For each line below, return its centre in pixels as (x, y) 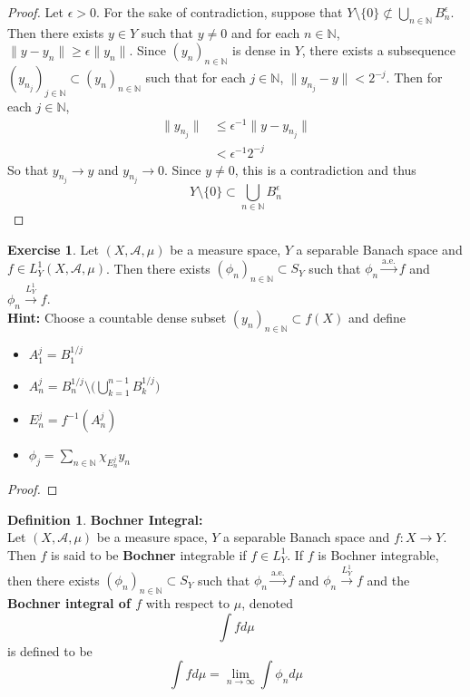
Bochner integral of (69, 603)
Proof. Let (35, 12)
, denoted (267, 603)
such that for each (196, 77)
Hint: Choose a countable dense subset (117, 317)
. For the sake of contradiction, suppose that (219, 12)
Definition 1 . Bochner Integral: (105, 519)
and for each (265, 32)
